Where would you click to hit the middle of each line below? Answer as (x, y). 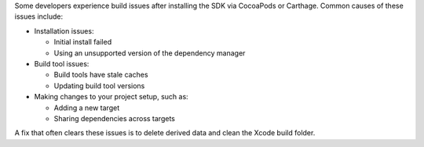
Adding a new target (87, 108)
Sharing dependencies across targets (115, 118)
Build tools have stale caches (101, 75)
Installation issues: (64, 30)
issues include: (39, 16)
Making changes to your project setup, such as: (111, 97)
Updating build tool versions (99, 85)
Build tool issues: (62, 63)
